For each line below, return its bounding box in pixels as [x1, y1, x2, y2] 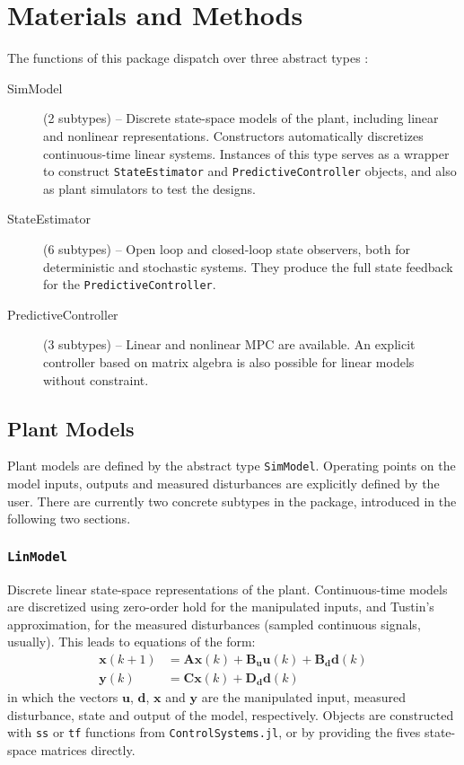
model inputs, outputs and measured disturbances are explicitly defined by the [7, 474, 440, 493]
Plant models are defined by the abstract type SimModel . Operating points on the [7, 456, 456, 475]
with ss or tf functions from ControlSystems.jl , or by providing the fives [7, 723, 421, 742]
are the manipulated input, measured [201, 688, 406, 707]
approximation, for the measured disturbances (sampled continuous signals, [7, 614, 421, 633]
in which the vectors [7, 688, 118, 707]
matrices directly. [40, 740, 136, 759]
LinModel [7, 549, 67, 564]
